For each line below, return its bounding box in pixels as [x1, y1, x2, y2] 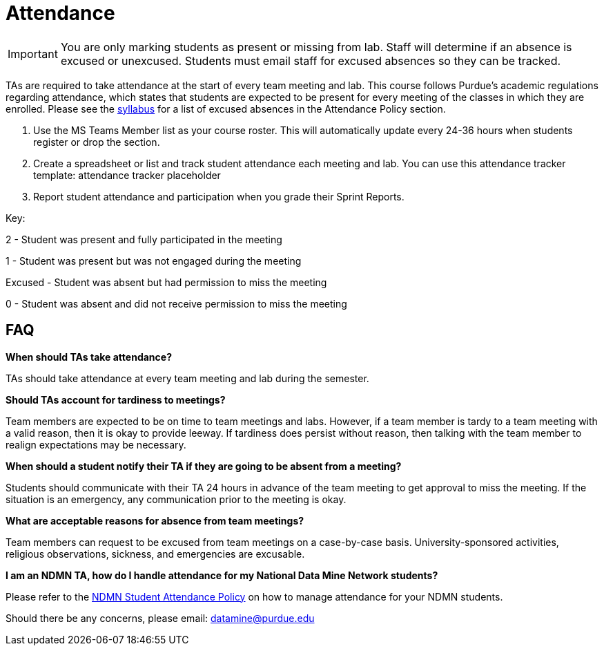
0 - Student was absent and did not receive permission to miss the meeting [6, 297, 347, 310]
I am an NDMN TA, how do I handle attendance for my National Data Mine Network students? [6, 569, 438, 581]
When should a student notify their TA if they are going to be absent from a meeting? [6, 460, 402, 472]
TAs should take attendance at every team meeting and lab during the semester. [6, 372, 369, 384]
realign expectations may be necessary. [6, 438, 186, 451]
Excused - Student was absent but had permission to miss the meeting [6, 276, 327, 288]
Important [8, 46, 58, 61]
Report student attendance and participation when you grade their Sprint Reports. [33, 190, 405, 202]
